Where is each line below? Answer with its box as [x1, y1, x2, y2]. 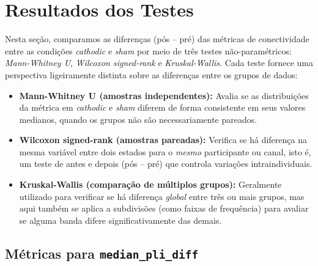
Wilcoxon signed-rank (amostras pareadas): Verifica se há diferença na [19, 133, 307, 146]
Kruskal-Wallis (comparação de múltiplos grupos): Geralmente [19, 178, 282, 191]
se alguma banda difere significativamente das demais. [19, 213, 222, 226]
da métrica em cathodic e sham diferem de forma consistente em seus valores [19, 101, 306, 114]
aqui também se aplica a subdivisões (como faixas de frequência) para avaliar [19, 202, 309, 215]
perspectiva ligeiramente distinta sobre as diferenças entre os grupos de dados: [5, 68, 298, 81]
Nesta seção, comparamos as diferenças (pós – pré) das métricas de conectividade [5, 32, 309, 45]
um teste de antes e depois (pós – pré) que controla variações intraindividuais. [19, 157, 312, 170]
